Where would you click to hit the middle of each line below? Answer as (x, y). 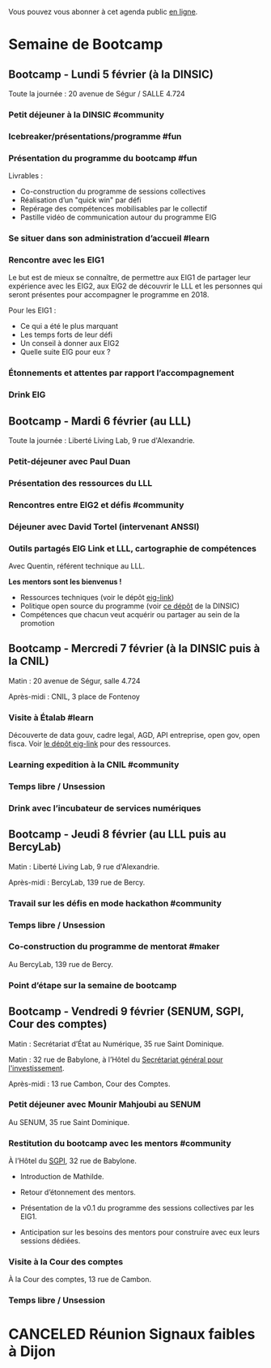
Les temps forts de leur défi (66, 335)
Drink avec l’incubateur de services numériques (105, 808)
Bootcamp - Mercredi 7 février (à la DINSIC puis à (134, 648)
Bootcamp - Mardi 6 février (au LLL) (100, 421)
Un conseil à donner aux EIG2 (70, 343)
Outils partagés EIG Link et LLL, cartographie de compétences (133, 548)
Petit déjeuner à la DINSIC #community (86, 114)
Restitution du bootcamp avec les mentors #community (120, 1143)
